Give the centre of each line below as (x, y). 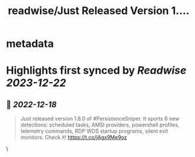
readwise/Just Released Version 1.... (99, 11)
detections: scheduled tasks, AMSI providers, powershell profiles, (100, 125)
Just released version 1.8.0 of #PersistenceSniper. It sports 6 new (100, 119)
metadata (30, 44)
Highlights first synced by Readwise (96, 71)
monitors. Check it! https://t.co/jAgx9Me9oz (74, 137)
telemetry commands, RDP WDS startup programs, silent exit (94, 131)
